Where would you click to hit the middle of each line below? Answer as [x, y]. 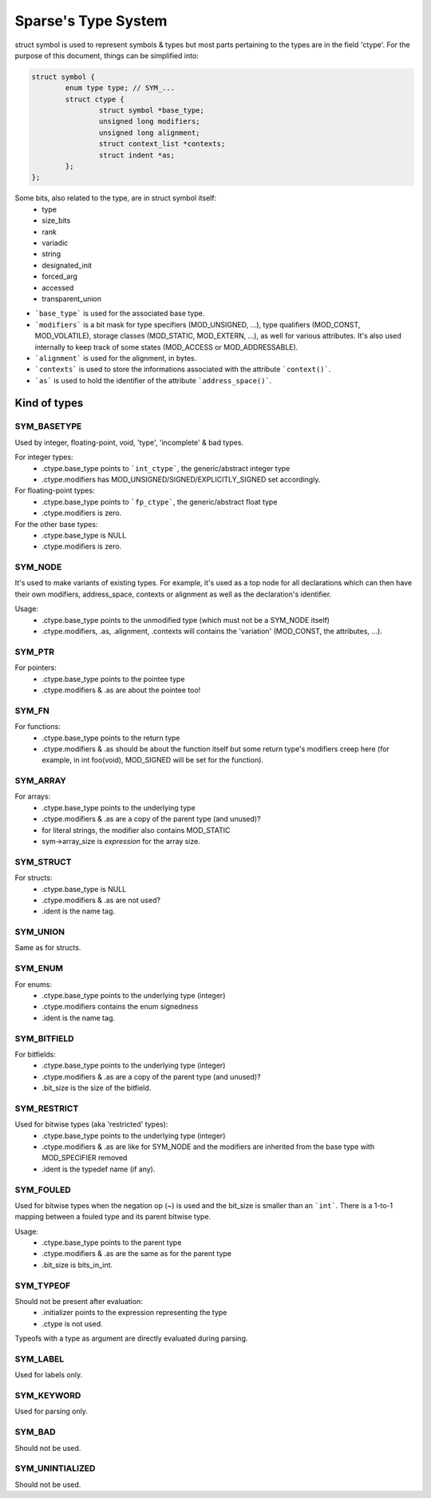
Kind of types [49, 403]
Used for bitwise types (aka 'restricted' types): [91, 1124]
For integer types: [44, 457]
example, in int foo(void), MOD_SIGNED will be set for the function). [152, 760]
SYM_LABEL [40, 1359]
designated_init [67, 265]
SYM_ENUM [39, 969]
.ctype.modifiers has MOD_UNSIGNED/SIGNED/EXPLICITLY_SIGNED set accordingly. [181, 480]
